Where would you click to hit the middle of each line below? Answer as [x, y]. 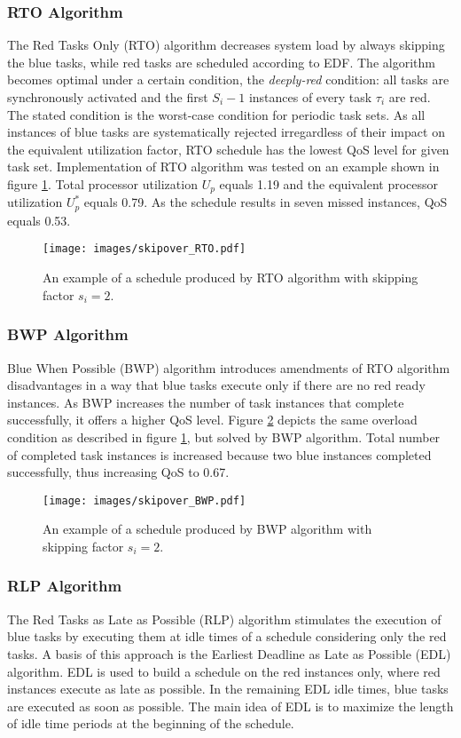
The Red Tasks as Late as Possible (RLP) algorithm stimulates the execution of [224, 619]
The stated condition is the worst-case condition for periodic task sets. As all [216, 114]
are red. [410, 97]
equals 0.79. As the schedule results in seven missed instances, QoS [266, 202]
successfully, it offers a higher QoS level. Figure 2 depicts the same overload [212, 420]
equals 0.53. [39, 220]
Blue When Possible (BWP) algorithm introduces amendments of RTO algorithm [229, 367]
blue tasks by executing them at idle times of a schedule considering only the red [227, 636]
